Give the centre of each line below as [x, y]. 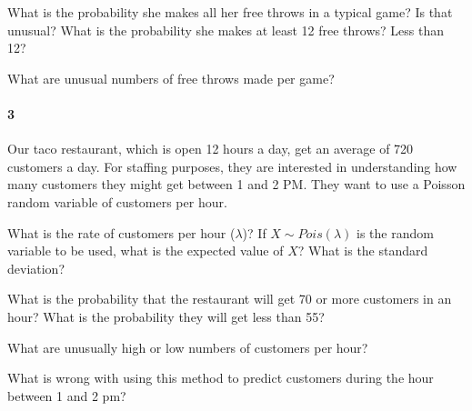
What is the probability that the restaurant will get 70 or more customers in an [230, 299]
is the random [395, 232]
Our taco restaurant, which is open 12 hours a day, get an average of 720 [211, 149]
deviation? [36, 268]
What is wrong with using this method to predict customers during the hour [221, 378]
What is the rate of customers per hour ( [121, 232]
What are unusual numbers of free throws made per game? [171, 78]
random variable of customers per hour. [117, 201]
